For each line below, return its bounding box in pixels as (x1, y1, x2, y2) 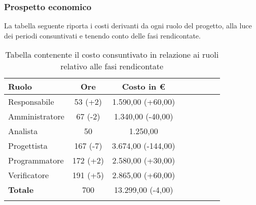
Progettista (8, 140, 48, 152)
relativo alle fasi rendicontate (60, 60, 164, 72)
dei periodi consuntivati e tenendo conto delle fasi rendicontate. (4, 30, 201, 40)
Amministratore (8, 110, 64, 122)
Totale (8, 184, 34, 196)
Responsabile (8, 96, 54, 108)
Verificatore (8, 169, 49, 181)
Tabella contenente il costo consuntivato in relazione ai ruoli (5, 49, 219, 61)
